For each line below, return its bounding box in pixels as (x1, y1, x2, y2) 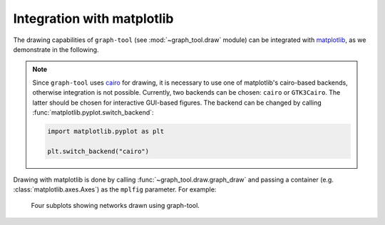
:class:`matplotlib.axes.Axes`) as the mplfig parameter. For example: (13, 185, 217, 194)
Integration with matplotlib (13, 11, 174, 26)
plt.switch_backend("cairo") (47, 147, 150, 155)
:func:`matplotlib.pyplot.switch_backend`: (32, 108, 154, 117)
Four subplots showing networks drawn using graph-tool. (31, 202, 200, 210)
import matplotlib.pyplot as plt (47, 127, 164, 135)
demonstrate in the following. (13, 45, 99, 53)
